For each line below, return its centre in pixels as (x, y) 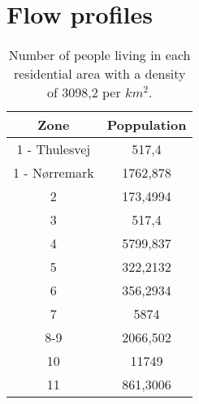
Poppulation (147, 125)
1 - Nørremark (54, 173)
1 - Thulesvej (54, 149)
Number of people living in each (99, 55)
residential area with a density (99, 74)
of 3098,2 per (84, 92)
